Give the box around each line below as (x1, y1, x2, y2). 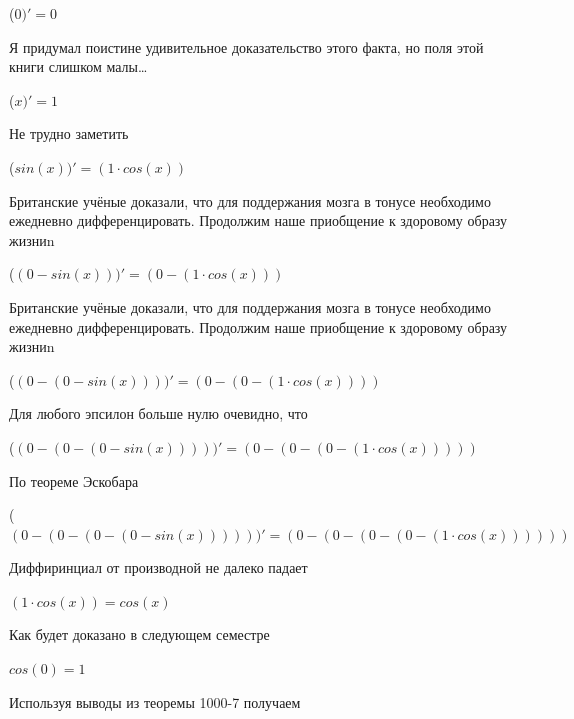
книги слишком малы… (9, 56, 148, 77)
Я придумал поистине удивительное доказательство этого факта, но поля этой (9, 36, 484, 57)
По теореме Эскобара (9, 470, 139, 491)
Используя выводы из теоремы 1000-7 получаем (9, 691, 301, 712)
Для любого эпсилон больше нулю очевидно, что (9, 403, 308, 424)
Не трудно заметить (9, 123, 129, 144)
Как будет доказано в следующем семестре (9, 624, 270, 645)
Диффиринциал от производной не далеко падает (9, 557, 308, 578)
